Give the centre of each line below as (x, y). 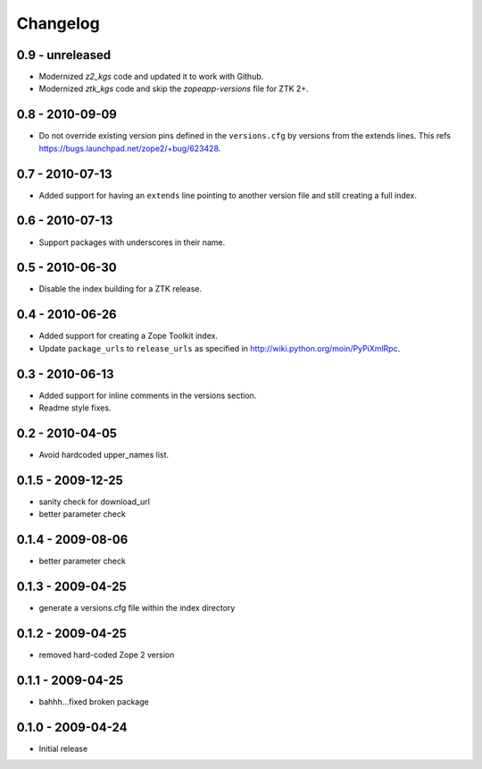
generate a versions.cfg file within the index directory (137, 608)
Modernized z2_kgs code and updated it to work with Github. (151, 77)
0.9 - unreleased (64, 55)
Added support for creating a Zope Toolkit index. (129, 336)
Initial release (63, 748)
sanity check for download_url (95, 502)
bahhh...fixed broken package (94, 701)
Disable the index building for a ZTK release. (120, 289)
